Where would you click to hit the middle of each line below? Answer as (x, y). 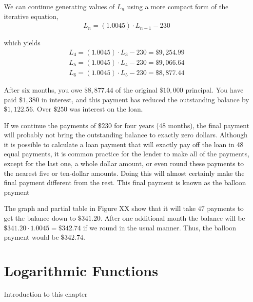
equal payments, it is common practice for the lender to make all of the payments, (127, 154)
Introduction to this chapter (46, 293)
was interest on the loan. (106, 109)
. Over (42, 109)
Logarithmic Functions (81, 270)
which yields (22, 43)
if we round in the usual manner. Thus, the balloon (160, 227)
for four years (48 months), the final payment (182, 125)
